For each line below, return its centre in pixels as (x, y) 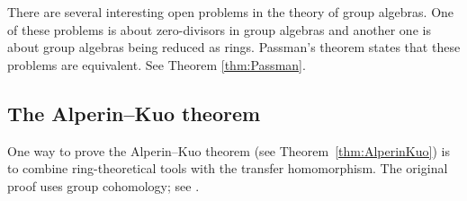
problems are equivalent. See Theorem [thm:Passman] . (157, 64)
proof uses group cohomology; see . (103, 185)
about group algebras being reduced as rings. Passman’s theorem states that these (234, 47)
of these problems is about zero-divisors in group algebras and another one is (219, 29)
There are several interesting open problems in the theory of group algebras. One (231, 12)
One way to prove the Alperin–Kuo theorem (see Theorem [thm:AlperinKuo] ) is (229, 150)
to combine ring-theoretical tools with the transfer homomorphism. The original (228, 168)
